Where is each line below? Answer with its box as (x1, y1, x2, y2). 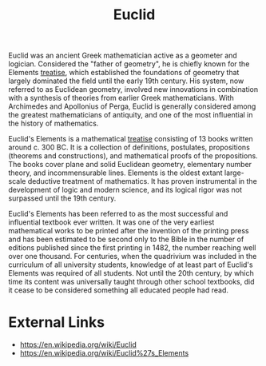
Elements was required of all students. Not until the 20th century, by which (8, 269, 254, 278)
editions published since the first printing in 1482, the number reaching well (8, 243, 256, 253)
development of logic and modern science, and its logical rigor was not (8, 185, 242, 195)
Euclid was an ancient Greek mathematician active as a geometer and (8, 50, 237, 61)
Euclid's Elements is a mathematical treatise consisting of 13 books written (8, 134, 253, 144)
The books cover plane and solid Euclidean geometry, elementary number (8, 160, 252, 169)
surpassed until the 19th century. (8, 193, 117, 203)
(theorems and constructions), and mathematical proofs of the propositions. (8, 151, 258, 161)
